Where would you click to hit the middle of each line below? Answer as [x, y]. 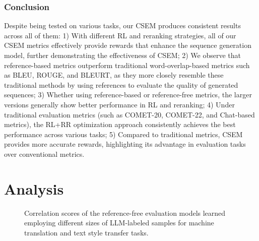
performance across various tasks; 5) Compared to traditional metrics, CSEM [123, 134]
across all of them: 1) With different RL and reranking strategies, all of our [120, 35]
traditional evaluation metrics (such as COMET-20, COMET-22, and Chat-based [129, 114]
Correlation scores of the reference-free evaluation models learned [125, 213]
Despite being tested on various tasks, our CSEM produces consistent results [122, 25]
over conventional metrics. [44, 154]
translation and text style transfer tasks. [86, 232]
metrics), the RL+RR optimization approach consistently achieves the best [120, 124]
